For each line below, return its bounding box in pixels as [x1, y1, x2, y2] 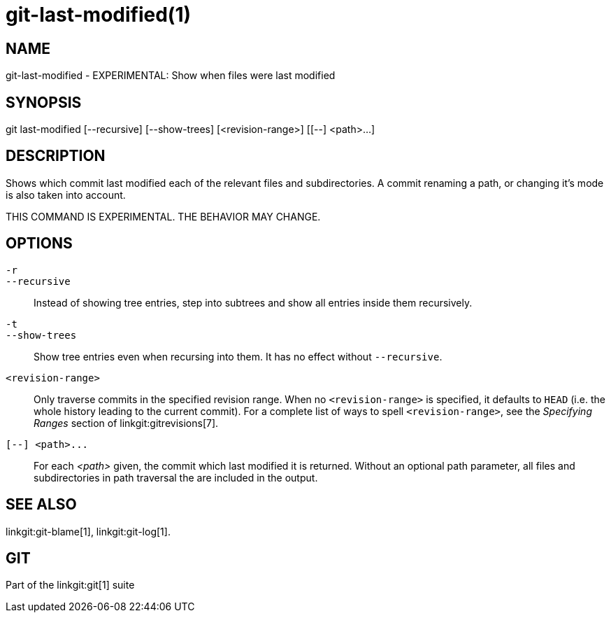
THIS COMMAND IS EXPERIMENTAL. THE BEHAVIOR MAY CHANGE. [6, 210, 321, 223]
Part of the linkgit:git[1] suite [6, 579, 135, 591]
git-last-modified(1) [6, 3, 192, 27]
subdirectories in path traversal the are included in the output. [34, 471, 318, 484]
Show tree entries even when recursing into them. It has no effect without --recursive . [34, 350, 443, 363]
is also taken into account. [6, 188, 126, 201]
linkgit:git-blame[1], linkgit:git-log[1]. [6, 525, 171, 538]
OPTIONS [6, 234, 73, 253]
